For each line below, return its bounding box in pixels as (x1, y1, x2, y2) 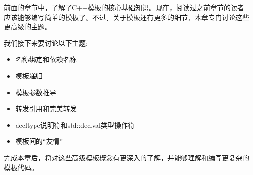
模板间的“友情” (15, 136, 63, 146)
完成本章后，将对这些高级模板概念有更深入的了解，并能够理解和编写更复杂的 (4, 152, 249, 162)
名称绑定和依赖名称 (15, 54, 77, 64)
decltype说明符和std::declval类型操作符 (15, 119, 135, 130)
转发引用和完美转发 (15, 103, 77, 114)
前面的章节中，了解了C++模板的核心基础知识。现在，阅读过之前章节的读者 (4, 2, 244, 12)
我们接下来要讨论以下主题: (4, 38, 88, 48)
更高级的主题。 (4, 21, 52, 32)
